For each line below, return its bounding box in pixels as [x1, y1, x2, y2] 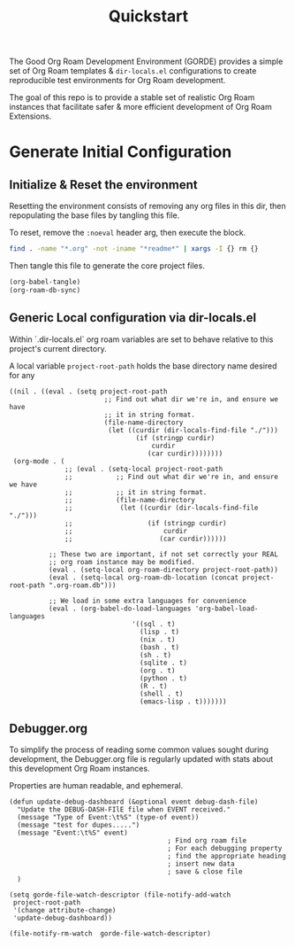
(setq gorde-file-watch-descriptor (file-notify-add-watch [9, 890, 231, 900]
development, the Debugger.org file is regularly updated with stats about [9, 754, 274, 765]
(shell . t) [140, 689, 184, 698]
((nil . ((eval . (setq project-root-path [9, 387, 168, 396]
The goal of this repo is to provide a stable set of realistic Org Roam [9, 92, 255, 103]
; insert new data [167, 859, 236, 869]
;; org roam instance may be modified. [48, 557, 196, 566]
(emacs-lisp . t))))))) [140, 697, 227, 706]
